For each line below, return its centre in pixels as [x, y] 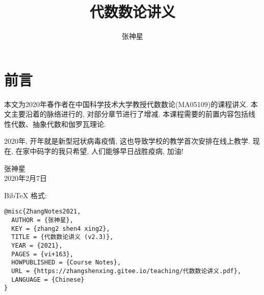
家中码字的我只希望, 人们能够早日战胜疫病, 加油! [103, 151]
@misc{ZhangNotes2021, [43, 212]
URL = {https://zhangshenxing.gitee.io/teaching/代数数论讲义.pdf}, [126, 271]
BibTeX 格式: [25, 195]
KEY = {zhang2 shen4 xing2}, [61, 229]
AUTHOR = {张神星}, [42, 220]
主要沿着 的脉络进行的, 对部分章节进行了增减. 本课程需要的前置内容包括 [130, 114]
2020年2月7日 [25, 178]
